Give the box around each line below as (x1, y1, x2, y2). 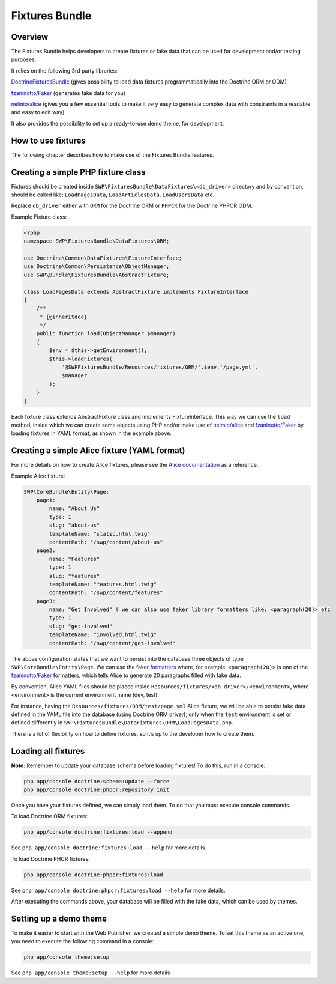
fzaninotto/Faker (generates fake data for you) (11, 89, 126, 96)
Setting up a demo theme (11, 913, 107, 923)
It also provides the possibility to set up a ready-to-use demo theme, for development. (11, 120, 224, 127)
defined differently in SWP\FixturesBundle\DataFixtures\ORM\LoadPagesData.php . (11, 719, 233, 726)
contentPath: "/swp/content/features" (49, 589, 163, 596)
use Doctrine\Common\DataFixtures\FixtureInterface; (23, 254, 182, 261)
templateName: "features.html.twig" (49, 580, 157, 588)
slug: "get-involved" (49, 622, 113, 630)
